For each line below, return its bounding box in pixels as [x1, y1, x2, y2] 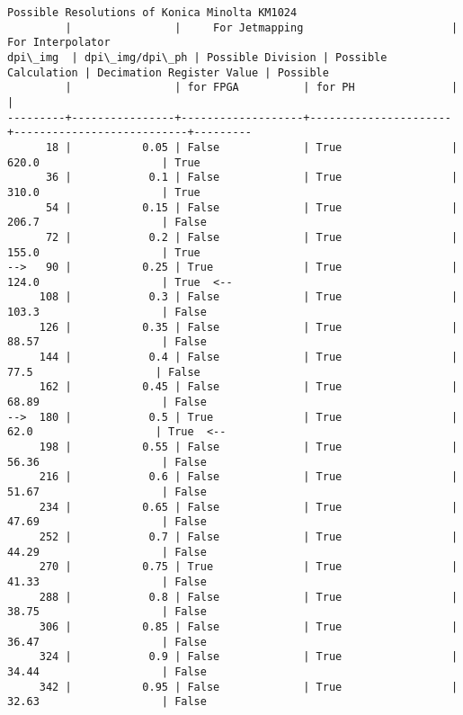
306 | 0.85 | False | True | [39, 620, 459, 633]
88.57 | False [7, 335, 207, 349]
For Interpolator [7, 36, 111, 49]
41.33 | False [7, 575, 207, 588]
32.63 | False [7, 695, 207, 709]
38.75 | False [7, 605, 207, 619]
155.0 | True [7, 246, 200, 259]
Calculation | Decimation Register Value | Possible [7, 66, 329, 79]
